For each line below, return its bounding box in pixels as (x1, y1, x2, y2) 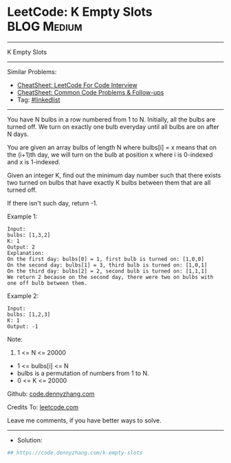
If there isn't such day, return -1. (7, 199, 98, 207)
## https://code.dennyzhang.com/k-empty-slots (7, 449, 143, 456)
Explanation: (7, 249, 45, 256)
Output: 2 (7, 243, 36, 251)
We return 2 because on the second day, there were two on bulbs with (7, 273, 214, 280)
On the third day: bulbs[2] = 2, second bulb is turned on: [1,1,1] (7, 267, 208, 275)
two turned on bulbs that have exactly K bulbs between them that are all (7, 178, 211, 186)
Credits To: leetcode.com (7, 403, 79, 411)
